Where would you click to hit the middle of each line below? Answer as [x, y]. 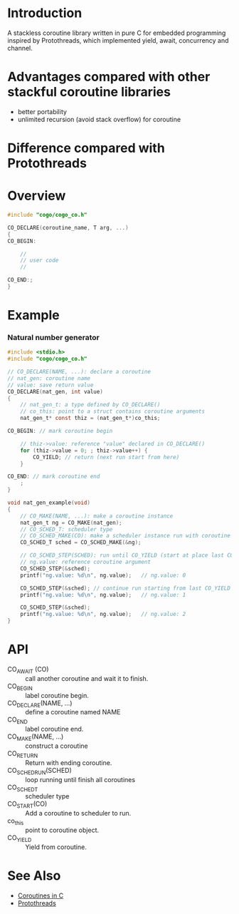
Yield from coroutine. [56, 847]
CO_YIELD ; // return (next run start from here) [106, 457]
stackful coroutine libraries [89, 92]
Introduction [45, 13]
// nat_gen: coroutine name [49, 378]
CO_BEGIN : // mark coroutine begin [60, 431]
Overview [37, 196]
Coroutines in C [41, 895]
